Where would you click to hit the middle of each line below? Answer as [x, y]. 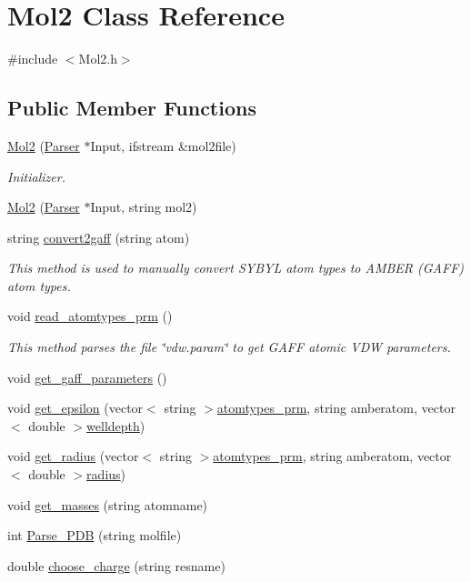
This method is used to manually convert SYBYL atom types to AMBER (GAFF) [236, 268]
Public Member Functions [132, 108]
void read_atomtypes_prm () [90, 316]
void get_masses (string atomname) [108, 504]
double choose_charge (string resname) [116, 565]
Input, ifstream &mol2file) [163, 145]
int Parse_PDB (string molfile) [95, 535]
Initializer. [36, 176]
